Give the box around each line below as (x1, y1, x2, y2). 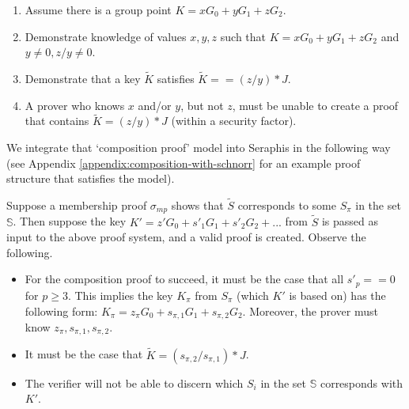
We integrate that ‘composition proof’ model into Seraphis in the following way (6, 139, 391, 155)
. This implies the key (67, 286, 173, 303)
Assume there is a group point (25, 2, 172, 17)
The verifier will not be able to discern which (25, 374, 244, 391)
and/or (138, 97, 172, 113)
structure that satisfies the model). (6, 170, 175, 187)
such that (220, 28, 267, 44)
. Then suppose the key (13, 213, 127, 229)
